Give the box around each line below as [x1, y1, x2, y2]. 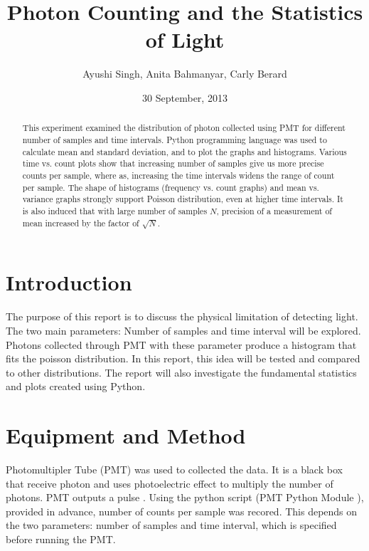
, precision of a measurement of [216, 204, 332, 216]
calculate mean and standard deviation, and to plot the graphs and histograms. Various [22, 145, 347, 157]
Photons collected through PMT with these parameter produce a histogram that [6, 337, 357, 352]
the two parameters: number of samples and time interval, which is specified [6, 518, 337, 532]
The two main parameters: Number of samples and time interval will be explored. [6, 323, 361, 338]
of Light [145, 25, 225, 54]
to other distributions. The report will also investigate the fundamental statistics [6, 364, 357, 379]
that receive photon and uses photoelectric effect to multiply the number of [6, 476, 333, 490]
